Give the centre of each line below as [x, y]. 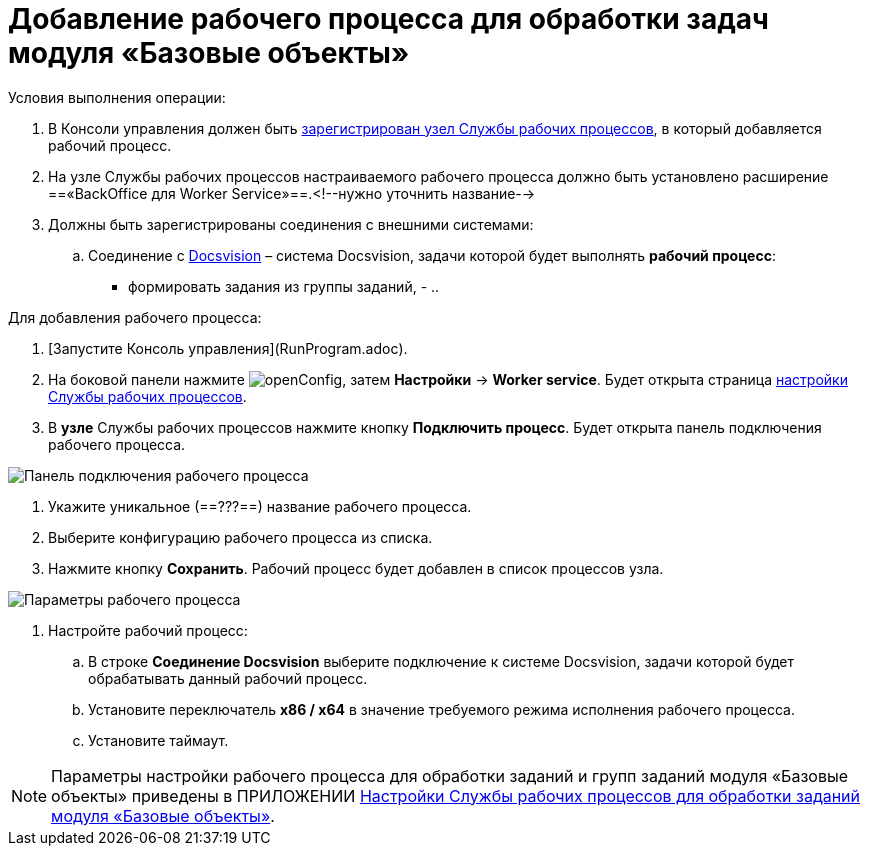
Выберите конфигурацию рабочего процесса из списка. [240, 537]
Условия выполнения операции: [117, 97]
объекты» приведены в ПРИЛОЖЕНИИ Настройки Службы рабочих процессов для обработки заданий [456, 795]
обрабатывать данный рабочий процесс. [228, 678]
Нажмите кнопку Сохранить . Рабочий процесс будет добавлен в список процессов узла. [356, 568]
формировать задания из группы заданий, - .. [284, 286]
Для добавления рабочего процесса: [135, 317]
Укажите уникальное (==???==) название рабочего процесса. [260, 506]
